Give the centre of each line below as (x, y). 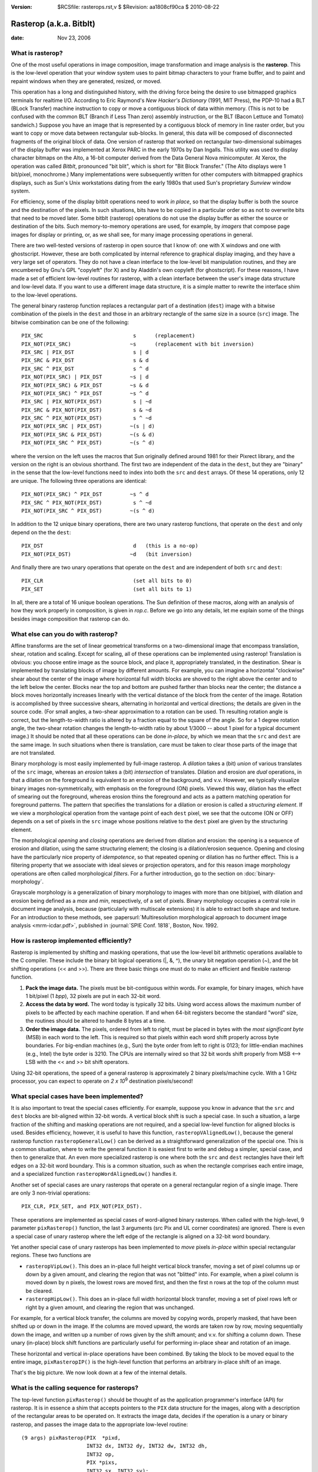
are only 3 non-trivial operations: (51, 1193)
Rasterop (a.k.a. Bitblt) (53, 24)
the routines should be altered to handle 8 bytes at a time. (96, 1021)
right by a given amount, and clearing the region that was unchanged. (110, 1307)
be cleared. (39, 1291)
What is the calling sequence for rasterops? (74, 1388)
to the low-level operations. (44, 295)
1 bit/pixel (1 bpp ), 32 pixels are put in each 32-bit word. (93, 996)
